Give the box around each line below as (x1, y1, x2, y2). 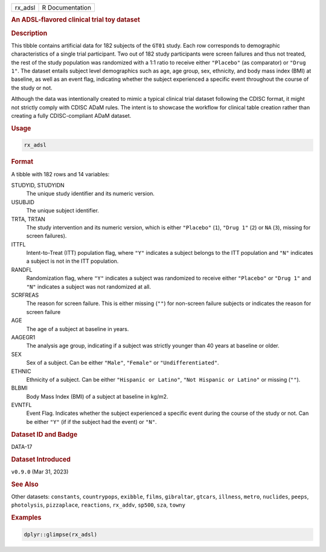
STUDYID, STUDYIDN (11, 181, 65, 188)
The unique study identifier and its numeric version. (26, 190, 155, 197)
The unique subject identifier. (26, 207, 100, 214)
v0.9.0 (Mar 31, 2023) (11, 468, 69, 475)
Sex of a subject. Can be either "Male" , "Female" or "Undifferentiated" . (26, 359, 220, 367)
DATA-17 (11, 443, 33, 450)
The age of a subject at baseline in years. (26, 325, 129, 332)
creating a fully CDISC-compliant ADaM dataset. (11, 112, 132, 120)
